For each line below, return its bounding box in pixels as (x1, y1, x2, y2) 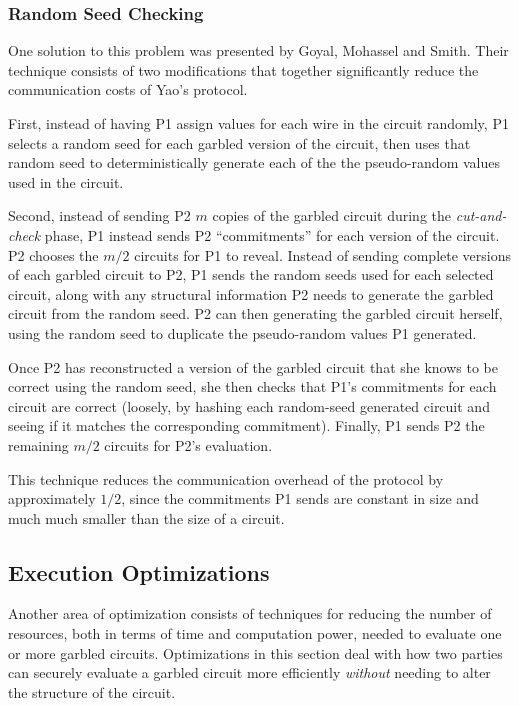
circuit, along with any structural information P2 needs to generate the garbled (8, 283, 494, 304)
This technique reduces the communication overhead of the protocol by (8, 468, 444, 489)
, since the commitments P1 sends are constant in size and (121, 488, 479, 509)
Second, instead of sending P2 (8, 205, 191, 226)
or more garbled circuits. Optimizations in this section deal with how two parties (8, 642, 503, 663)
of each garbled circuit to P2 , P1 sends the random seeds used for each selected (8, 264, 494, 285)
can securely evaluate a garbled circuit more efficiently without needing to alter (8, 662, 491, 683)
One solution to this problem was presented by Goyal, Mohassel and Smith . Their (8, 40, 509, 61)
